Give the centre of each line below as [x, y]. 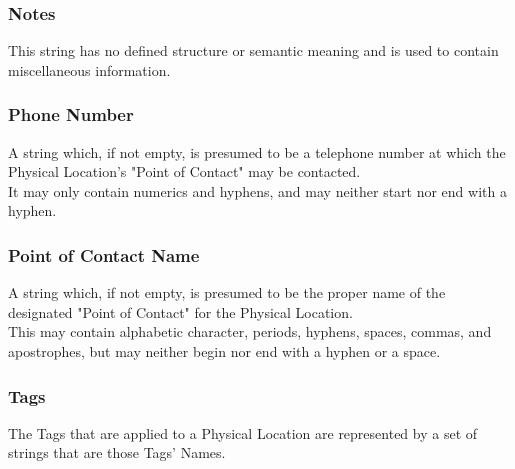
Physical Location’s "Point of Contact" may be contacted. [184, 171]
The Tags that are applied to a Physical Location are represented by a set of [243, 432]
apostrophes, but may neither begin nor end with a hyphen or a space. [224, 351]
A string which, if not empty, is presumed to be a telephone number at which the [257, 151]
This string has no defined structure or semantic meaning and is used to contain [253, 50]
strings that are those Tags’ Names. [117, 452]
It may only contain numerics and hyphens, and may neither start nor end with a [257, 190]
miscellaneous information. [89, 69]
